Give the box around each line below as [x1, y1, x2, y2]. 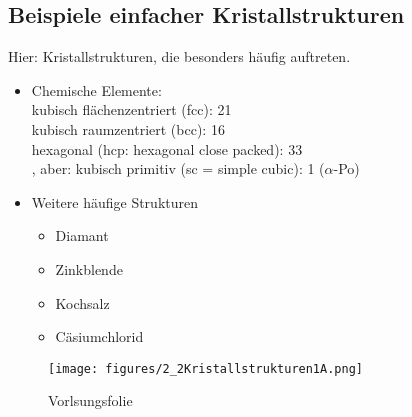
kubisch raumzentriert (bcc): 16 [31, 118, 225, 139]
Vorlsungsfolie [48, 390, 133, 411]
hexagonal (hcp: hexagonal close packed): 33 [31, 138, 303, 159]
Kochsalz [55, 292, 110, 313]
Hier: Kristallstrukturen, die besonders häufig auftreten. [8, 46, 351, 67]
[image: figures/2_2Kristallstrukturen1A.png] [48, 361, 363, 376]
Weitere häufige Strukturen [31, 191, 199, 212]
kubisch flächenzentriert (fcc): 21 [31, 99, 232, 120]
